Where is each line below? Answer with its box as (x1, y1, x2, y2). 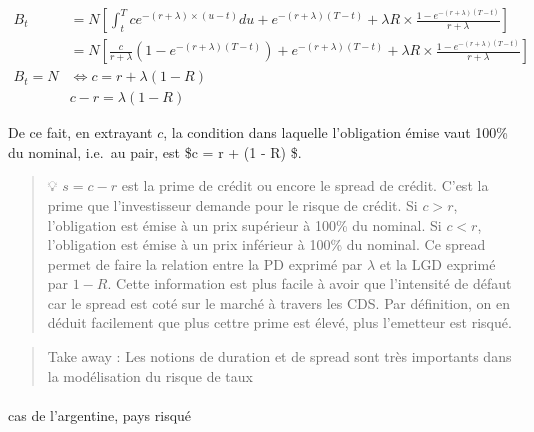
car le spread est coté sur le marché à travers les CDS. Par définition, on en (47, 292, 511, 313)
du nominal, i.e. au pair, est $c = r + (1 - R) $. (8, 141, 302, 162)
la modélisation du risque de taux (47, 365, 253, 386)
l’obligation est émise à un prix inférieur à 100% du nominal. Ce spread (47, 234, 486, 255)
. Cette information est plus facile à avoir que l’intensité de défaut (107, 273, 512, 294)
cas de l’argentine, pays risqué (8, 404, 192, 425)
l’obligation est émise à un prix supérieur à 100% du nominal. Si (47, 214, 442, 235)
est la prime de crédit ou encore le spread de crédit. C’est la (121, 175, 489, 196)
